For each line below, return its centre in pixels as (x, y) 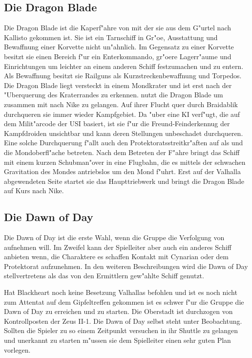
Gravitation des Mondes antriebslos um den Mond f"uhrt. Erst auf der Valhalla (122, 171)
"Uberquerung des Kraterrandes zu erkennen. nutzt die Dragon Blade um (114, 95)
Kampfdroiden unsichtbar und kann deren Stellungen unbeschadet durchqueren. (124, 133)
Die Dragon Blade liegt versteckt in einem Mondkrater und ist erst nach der (118, 85)
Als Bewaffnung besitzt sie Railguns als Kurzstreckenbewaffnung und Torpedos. (123, 76)
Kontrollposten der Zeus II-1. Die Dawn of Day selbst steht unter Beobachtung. (123, 321)
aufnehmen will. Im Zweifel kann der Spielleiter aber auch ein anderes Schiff (118, 247)
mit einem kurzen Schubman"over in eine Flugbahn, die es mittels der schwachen (125, 162)
